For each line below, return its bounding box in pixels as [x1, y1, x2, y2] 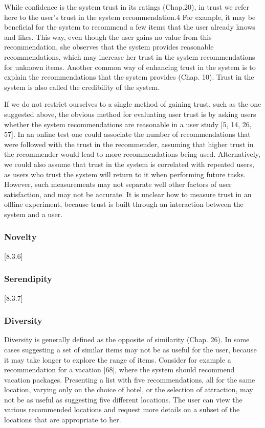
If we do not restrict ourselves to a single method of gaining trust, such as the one [4, 99, 261, 109]
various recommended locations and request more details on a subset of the [4, 404, 240, 415]
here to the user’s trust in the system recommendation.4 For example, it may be [4, 11, 256, 22]
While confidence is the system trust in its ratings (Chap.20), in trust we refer [4, 2, 250, 12]
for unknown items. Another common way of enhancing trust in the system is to [4, 61, 256, 72]
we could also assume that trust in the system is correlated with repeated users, [4, 158, 254, 169]
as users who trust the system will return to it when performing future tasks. [4, 169, 246, 179]
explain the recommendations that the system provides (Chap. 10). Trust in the [4, 72, 254, 82]
